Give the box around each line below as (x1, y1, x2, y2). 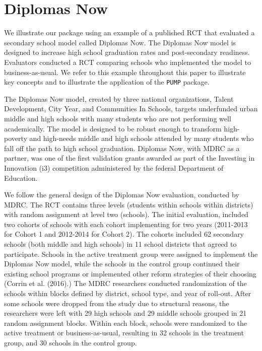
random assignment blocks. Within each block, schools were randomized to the (4, 317, 247, 328)
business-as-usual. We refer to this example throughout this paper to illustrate (4, 66, 246, 77)
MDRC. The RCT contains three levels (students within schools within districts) (4, 199, 253, 209)
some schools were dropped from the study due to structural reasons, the (4, 298, 229, 308)
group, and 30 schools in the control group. (4, 337, 137, 347)
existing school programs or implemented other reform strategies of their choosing (4, 268, 256, 278)
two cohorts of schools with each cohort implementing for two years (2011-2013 (4, 219, 248, 229)
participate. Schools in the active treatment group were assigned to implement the (4, 248, 258, 259)
